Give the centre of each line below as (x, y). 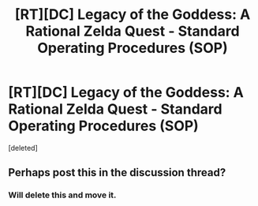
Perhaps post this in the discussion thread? (117, 172)
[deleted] (23, 148)
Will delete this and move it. (62, 195)
